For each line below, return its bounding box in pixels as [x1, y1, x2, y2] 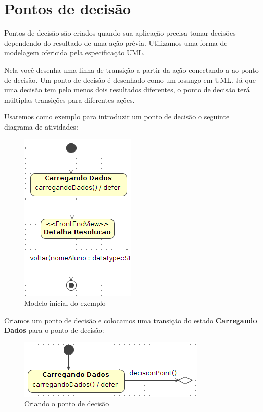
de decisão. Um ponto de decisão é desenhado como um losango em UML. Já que [4, 74, 256, 85]
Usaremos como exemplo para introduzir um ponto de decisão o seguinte [4, 111, 230, 122]
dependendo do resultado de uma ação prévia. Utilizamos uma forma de [4, 37, 228, 48]
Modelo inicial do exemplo [24, 298, 106, 308]
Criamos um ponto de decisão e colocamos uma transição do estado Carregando [4, 314, 257, 325]
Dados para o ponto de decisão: [4, 325, 104, 335]
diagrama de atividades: [4, 121, 78, 132]
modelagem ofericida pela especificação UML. [4, 47, 145, 58]
